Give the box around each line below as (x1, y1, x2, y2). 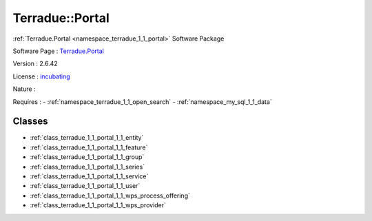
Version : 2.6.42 (12, 59, 58, 68)
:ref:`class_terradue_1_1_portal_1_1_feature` (30, 143, 148, 151)
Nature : (12, 85, 36, 93)
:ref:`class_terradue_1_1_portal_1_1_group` (30, 153, 145, 161)
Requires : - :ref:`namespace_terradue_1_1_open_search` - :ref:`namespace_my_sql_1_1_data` (12, 97, 272, 106)
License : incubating (12, 72, 70, 81)
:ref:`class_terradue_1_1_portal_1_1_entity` (30, 134, 144, 142)
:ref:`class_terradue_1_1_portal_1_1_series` (30, 162, 145, 171)
